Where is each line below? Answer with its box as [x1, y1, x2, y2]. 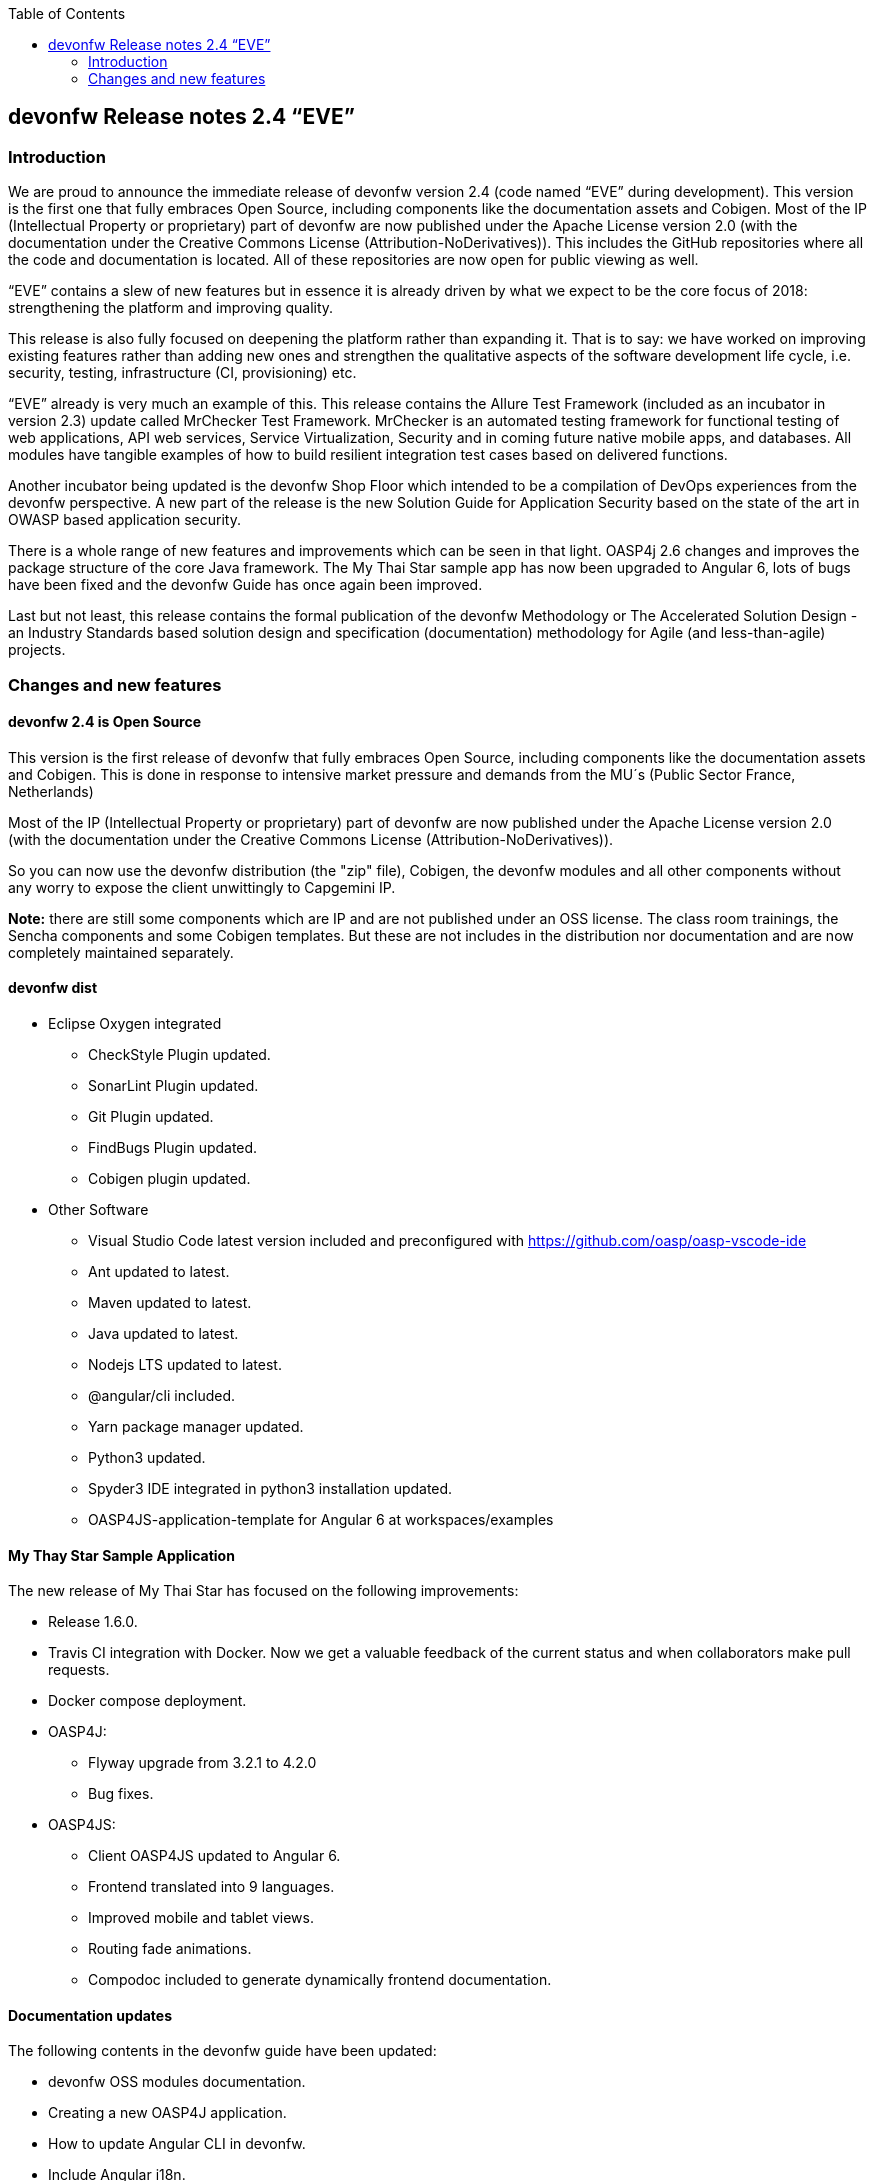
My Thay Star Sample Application [8, 1546, 235, 1564]
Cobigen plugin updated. [88, 1170, 251, 1188]
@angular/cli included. [88, 1387, 235, 1405]
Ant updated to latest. [88, 1263, 230, 1281]
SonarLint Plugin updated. [88, 1077, 259, 1095]
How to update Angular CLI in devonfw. [48, 2135, 306, 2153]
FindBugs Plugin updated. [88, 1139, 258, 1157]
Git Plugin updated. [88, 1108, 214, 1126]
